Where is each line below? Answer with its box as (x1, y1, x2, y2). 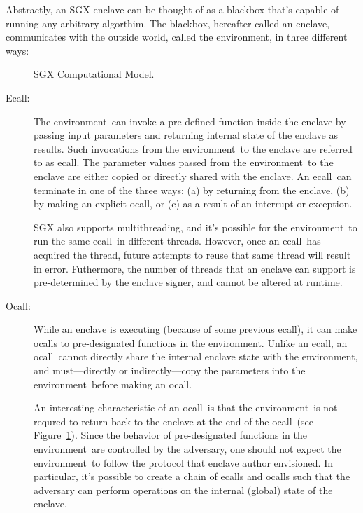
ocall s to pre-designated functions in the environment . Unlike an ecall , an (34, 335, 348, 350)
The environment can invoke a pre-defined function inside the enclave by (34, 114, 346, 128)
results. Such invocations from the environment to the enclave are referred (34, 141, 353, 156)
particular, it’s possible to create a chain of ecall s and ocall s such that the (34, 469, 350, 484)
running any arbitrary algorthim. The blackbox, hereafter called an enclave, (6, 15, 330, 30)
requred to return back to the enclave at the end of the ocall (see (34, 413, 314, 428)
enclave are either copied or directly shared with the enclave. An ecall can (34, 168, 352, 183)
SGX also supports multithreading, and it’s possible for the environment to (34, 219, 357, 234)
